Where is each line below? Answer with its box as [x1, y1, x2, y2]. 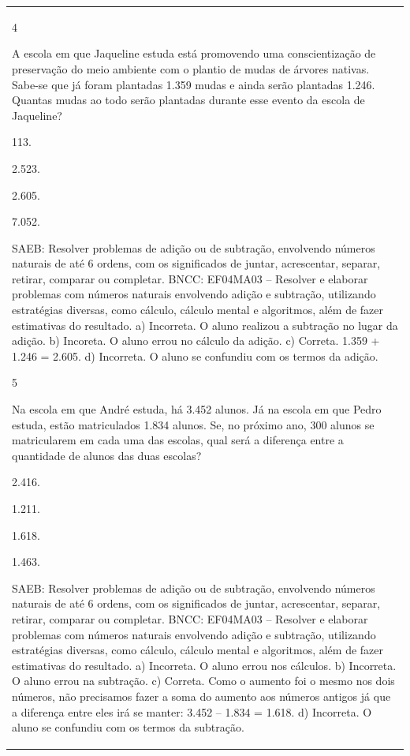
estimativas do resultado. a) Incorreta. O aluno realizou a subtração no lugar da [12, 316, 398, 333]
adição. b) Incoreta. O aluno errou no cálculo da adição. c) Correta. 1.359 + [12, 332, 380, 349]
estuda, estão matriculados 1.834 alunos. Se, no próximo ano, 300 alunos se [12, 416, 375, 432]
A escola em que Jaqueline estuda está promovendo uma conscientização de [12, 45, 376, 62]
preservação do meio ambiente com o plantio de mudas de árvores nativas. [12, 60, 370, 77]
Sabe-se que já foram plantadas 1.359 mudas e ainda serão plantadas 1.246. [12, 76, 375, 92]
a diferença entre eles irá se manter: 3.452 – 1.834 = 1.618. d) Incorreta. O [12, 703, 372, 720]
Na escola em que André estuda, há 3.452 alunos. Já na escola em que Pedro [12, 401, 382, 417]
